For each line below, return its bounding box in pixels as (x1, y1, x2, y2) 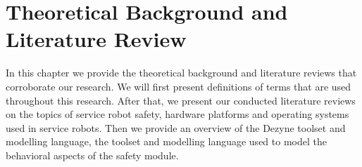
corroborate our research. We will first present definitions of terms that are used (6, 79, 351, 93)
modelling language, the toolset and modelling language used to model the (6, 134, 327, 149)
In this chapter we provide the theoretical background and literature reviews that (6, 65, 357, 80)
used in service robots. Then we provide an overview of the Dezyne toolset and (6, 120, 346, 135)
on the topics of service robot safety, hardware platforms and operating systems (6, 107, 349, 121)
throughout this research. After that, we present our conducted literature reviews (6, 93, 356, 107)
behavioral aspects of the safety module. (6, 147, 179, 162)
